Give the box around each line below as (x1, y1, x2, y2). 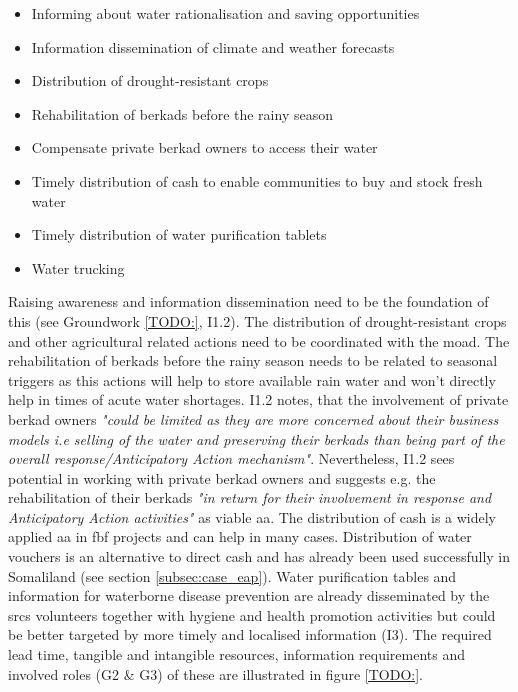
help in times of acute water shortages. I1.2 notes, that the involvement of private (8, 389, 509, 410)
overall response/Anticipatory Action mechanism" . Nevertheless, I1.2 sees (8, 448, 455, 469)
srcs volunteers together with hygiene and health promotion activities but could (8, 604, 496, 625)
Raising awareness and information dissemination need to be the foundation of (8, 291, 489, 312)
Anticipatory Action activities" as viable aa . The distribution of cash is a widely (8, 506, 497, 527)
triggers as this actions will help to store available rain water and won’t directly (8, 369, 496, 390)
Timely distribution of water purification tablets (31, 224, 327, 245)
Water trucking (31, 257, 125, 278)
